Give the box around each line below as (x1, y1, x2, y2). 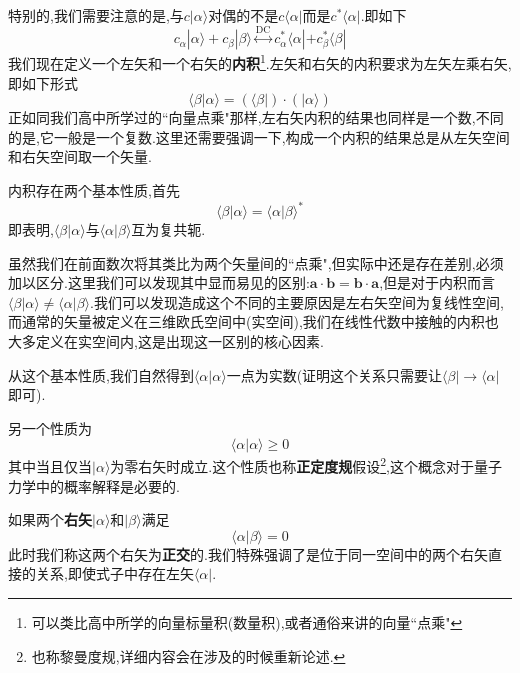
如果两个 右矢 (8, 509, 92, 530)
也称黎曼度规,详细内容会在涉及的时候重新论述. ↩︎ (31, 645, 346, 666)
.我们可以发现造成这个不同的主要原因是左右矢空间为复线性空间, (90, 291, 504, 312)
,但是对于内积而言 (379, 272, 496, 293)
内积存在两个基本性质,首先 (8, 180, 180, 201)
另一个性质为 (8, 417, 92, 438)
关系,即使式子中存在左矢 (35, 563, 194, 584)
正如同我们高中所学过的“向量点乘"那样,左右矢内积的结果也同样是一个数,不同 (8, 107, 504, 128)
